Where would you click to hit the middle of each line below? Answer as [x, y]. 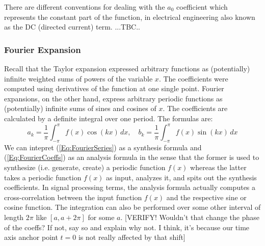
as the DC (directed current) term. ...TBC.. [72, 27]
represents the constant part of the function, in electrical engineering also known [130, 17]
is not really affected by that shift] [132, 237]
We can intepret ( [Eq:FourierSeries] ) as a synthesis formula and [103, 147]
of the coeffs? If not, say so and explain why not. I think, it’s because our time [127, 227]
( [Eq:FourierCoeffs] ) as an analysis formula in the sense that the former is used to [132, 157]
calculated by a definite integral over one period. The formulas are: [109, 118]
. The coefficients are [195, 108]
